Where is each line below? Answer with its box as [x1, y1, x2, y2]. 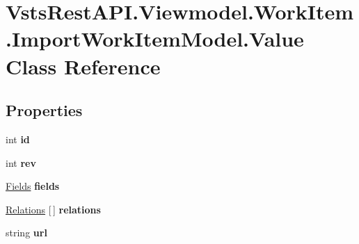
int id [6, 131, 30, 146]
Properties [6, 99, 83, 121]
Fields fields [6, 179, 60, 193]
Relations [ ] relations [6, 202, 101, 216]
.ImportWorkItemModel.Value [6, 24, 304, 53]
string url [6, 225, 47, 240]
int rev [6, 155, 36, 170]
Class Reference [6, 51, 161, 80]
